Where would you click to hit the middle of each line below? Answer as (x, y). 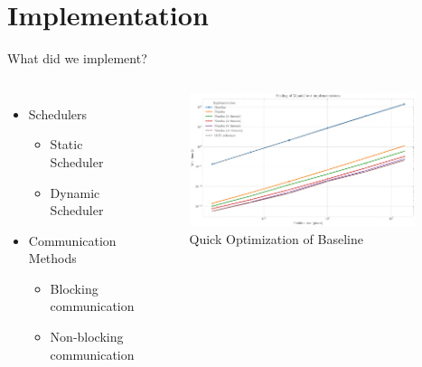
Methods (52, 258)
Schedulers (58, 113)
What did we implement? (77, 58)
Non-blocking (87, 337)
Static (66, 144)
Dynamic (75, 192)
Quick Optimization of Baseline (276, 239)
